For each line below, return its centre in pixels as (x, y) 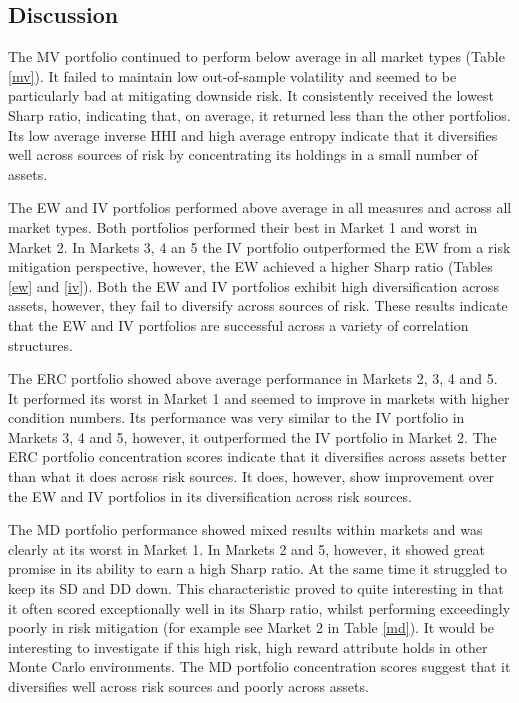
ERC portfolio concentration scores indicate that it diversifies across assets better (257, 456)
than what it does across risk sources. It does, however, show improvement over (251, 476)
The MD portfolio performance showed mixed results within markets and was (245, 529)
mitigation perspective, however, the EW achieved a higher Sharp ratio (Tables (250, 266)
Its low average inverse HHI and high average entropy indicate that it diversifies (253, 134)
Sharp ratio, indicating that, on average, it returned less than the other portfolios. (259, 114)
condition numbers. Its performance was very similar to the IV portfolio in (236, 417)
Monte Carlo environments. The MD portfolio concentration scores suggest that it (259, 666)
